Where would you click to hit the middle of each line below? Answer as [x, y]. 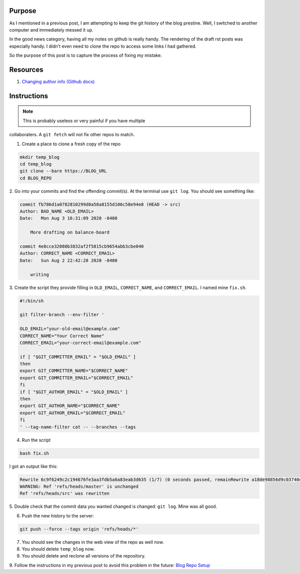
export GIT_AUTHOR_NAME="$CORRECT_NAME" [70, 406]
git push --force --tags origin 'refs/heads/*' [79, 529]
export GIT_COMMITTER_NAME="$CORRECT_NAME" [74, 371]
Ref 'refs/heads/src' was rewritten [65, 494]
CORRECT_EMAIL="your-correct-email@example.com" [80, 343]
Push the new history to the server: [58, 515]
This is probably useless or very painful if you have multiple [84, 121]
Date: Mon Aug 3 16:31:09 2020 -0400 [68, 218]
